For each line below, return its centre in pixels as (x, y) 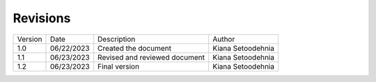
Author (224, 39)
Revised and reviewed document (151, 57)
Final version (118, 66)
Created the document (135, 48)
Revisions (42, 18)
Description (117, 39)
